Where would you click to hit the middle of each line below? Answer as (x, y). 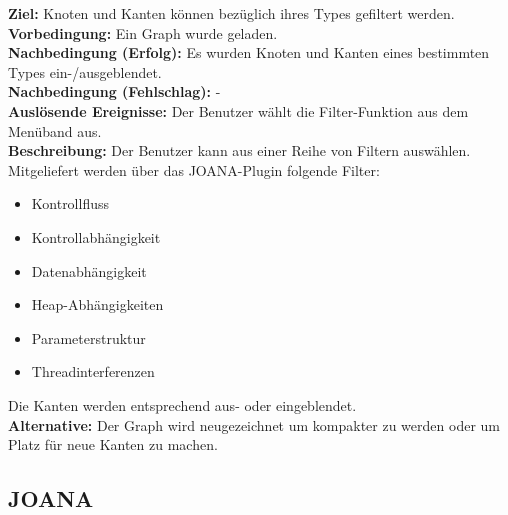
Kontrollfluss (70, 203)
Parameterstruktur (88, 337)
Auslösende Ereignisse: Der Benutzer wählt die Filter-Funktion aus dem (238, 110)
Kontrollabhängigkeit (96, 236)
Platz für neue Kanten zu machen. (113, 444)
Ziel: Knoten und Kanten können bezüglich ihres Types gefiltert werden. (231, 13)
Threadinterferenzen (93, 371)
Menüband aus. (55, 130)
